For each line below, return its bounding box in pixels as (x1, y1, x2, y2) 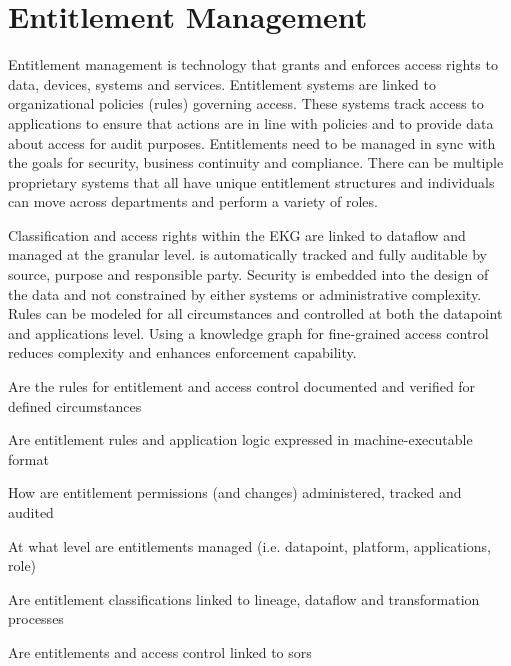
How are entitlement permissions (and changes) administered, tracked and (8, 482, 462, 503)
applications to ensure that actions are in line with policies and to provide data (8, 112, 494, 133)
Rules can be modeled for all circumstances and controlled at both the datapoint (8, 303, 503, 324)
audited (8, 502, 54, 522)
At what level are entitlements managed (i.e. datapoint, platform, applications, (8, 535, 491, 556)
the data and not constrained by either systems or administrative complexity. (8, 283, 482, 304)
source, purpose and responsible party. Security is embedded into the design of (8, 264, 489, 285)
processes (8, 608, 64, 629)
